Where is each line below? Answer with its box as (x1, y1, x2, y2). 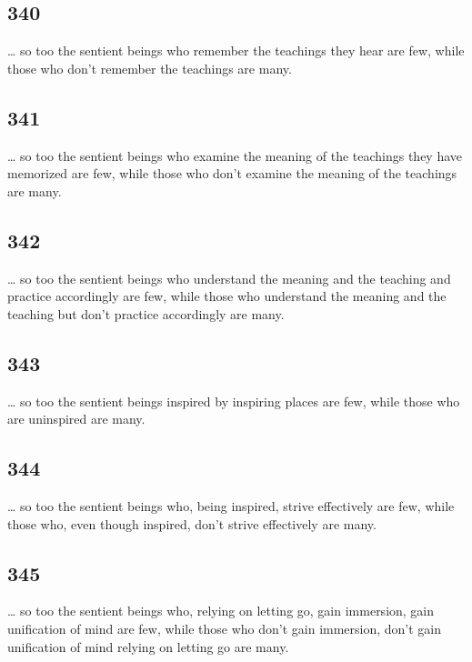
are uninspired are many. (7, 409, 146, 428)
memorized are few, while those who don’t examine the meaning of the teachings (7, 164, 457, 183)
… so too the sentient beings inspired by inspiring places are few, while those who (7, 391, 460, 410)
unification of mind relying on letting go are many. (7, 637, 289, 656)
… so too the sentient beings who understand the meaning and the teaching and (7, 268, 451, 287)
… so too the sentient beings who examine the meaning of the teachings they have (7, 145, 463, 165)
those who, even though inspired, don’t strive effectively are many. (7, 514, 377, 533)
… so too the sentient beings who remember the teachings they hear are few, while (7, 41, 465, 60)
